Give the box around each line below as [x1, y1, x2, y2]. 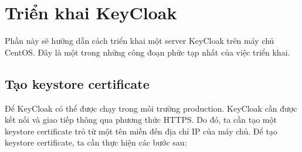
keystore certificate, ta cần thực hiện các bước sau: [5, 136, 187, 148]
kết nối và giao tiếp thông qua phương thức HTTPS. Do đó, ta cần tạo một [5, 113, 277, 126]
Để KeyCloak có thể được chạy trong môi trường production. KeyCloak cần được [5, 102, 297, 114]
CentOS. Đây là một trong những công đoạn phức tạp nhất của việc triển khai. [5, 46, 290, 58]
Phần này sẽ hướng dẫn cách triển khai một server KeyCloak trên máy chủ [5, 34, 274, 47]
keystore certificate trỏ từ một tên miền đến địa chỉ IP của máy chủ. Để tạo [5, 125, 277, 137]
